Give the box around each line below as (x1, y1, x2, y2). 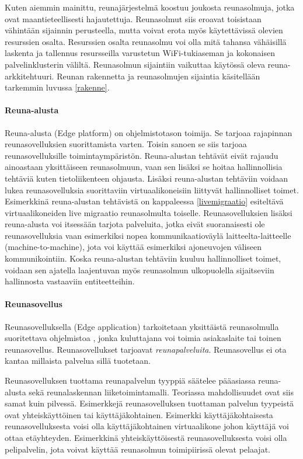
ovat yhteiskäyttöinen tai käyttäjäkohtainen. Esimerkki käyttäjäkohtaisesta (5, 408, 273, 420)
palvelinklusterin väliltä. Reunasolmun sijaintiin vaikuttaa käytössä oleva (5, 58, 265, 70)
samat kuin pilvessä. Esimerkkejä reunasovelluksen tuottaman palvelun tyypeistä (5, 397, 294, 409)
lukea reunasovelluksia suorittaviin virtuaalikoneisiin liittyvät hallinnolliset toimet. (5, 183, 299, 196)
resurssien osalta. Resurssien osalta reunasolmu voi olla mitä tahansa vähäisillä (5, 35, 287, 47)
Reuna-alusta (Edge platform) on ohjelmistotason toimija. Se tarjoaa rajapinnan (5, 126, 292, 138)
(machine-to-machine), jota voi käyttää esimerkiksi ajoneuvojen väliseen (5, 241, 262, 253)
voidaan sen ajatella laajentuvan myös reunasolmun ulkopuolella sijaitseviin (5, 263, 274, 276)
